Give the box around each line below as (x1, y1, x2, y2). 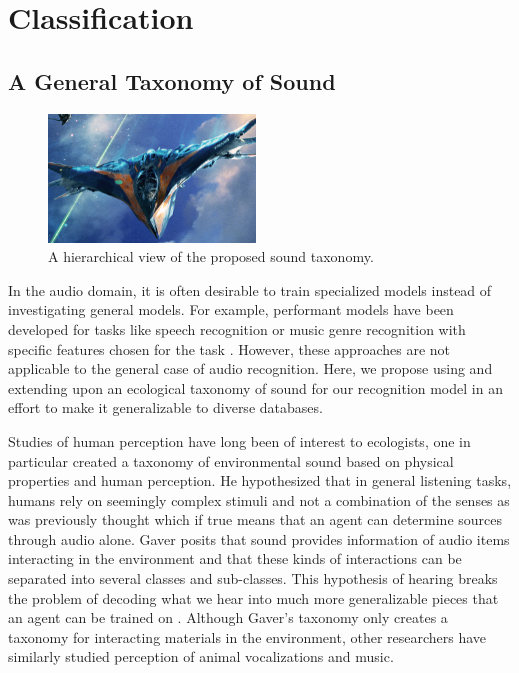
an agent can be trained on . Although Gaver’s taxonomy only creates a (8, 607, 448, 628)
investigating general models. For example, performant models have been (8, 299, 454, 320)
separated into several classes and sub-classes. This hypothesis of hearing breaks (8, 568, 498, 589)
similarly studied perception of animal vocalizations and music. (8, 646, 394, 667)
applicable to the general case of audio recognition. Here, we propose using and (8, 358, 493, 379)
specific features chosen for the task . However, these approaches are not (8, 338, 450, 359)
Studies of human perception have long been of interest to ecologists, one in (8, 430, 471, 451)
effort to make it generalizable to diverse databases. (8, 397, 323, 418)
